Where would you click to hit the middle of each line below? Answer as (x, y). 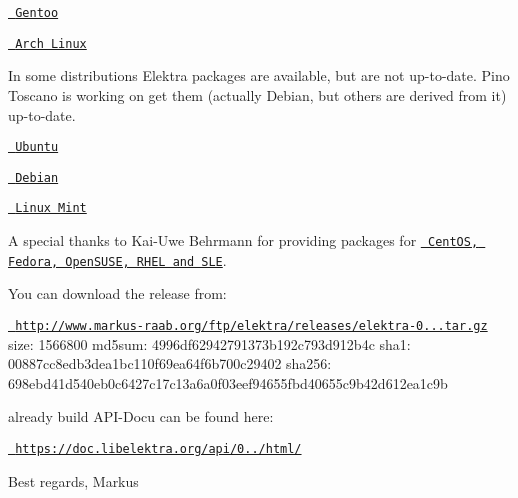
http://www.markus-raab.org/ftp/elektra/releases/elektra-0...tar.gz (251, 325)
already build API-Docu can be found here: (141, 416)
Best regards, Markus (73, 480)
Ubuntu (37, 147)
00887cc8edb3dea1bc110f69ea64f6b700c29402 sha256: (170, 363)
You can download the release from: (117, 293)
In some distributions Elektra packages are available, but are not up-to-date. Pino (259, 75)
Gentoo (37, 13)
